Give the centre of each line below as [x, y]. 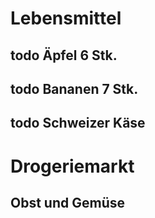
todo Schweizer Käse [78, 123]
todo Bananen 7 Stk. [74, 88]
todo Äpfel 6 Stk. [64, 55]
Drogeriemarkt [72, 166]
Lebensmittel [66, 18]
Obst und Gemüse [67, 202]
